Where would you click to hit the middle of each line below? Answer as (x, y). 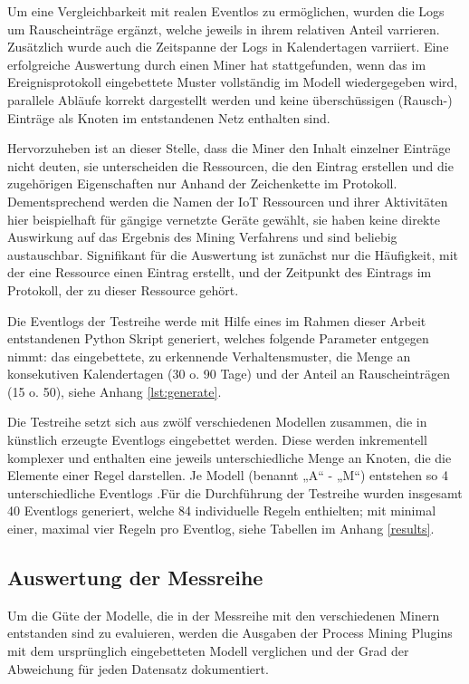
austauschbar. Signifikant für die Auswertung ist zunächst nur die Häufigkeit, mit (233, 254)
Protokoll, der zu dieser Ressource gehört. (123, 289)
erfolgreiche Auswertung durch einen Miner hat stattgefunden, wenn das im (217, 64)
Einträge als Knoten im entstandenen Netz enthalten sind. (169, 117)
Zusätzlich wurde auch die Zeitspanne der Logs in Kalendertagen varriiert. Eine (228, 47)
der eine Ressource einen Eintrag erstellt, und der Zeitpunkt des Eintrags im (220, 272)
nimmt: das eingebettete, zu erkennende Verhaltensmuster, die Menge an (209, 356)
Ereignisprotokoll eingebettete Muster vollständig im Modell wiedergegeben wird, (233, 82)
